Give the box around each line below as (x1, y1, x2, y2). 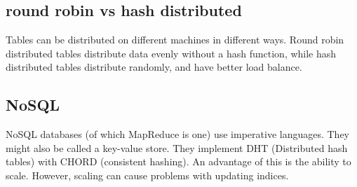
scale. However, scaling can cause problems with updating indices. (6, 167, 289, 182)
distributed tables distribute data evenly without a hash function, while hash (6, 46, 337, 60)
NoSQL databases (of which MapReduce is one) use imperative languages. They (6, 127, 350, 141)
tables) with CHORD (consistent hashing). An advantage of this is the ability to (6, 154, 351, 169)
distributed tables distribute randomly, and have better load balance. (6, 60, 302, 74)
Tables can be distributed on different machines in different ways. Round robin (6, 32, 344, 47)
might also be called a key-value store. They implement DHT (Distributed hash (6, 140, 348, 155)
